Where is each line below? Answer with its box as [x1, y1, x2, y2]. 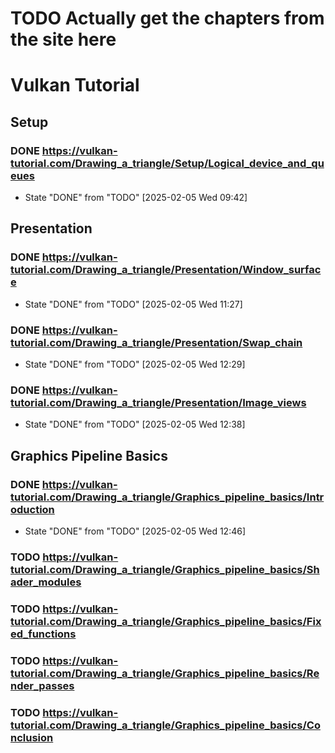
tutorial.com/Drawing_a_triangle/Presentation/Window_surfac [10, 263, 322, 277]
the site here [10, 28, 117, 51]
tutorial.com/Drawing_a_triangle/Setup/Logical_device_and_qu [10, 156, 325, 170]
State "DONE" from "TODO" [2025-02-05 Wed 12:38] [24, 418, 246, 431]
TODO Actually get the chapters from [10, 7, 325, 30]
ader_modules [10, 575, 82, 589]
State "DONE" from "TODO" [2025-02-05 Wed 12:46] [24, 525, 247, 537]
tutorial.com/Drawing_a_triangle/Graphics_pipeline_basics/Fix [10, 614, 322, 628]
